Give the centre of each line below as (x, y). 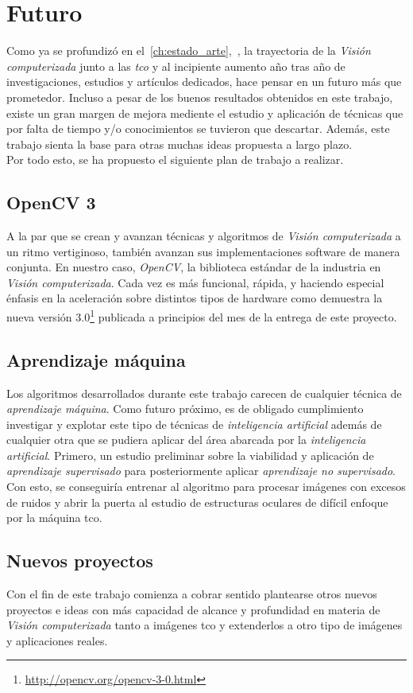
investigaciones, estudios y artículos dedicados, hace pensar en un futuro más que (204, 82)
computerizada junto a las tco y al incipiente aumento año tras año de (176, 66)
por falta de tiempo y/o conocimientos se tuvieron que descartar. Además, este (198, 128)
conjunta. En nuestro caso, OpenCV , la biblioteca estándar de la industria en (194, 267)
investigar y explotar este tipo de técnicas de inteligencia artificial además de (194, 424)
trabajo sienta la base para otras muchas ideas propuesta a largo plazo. (179, 144)
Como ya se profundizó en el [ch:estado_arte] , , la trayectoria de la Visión (189, 51)
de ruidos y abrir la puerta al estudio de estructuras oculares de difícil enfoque (197, 502)
